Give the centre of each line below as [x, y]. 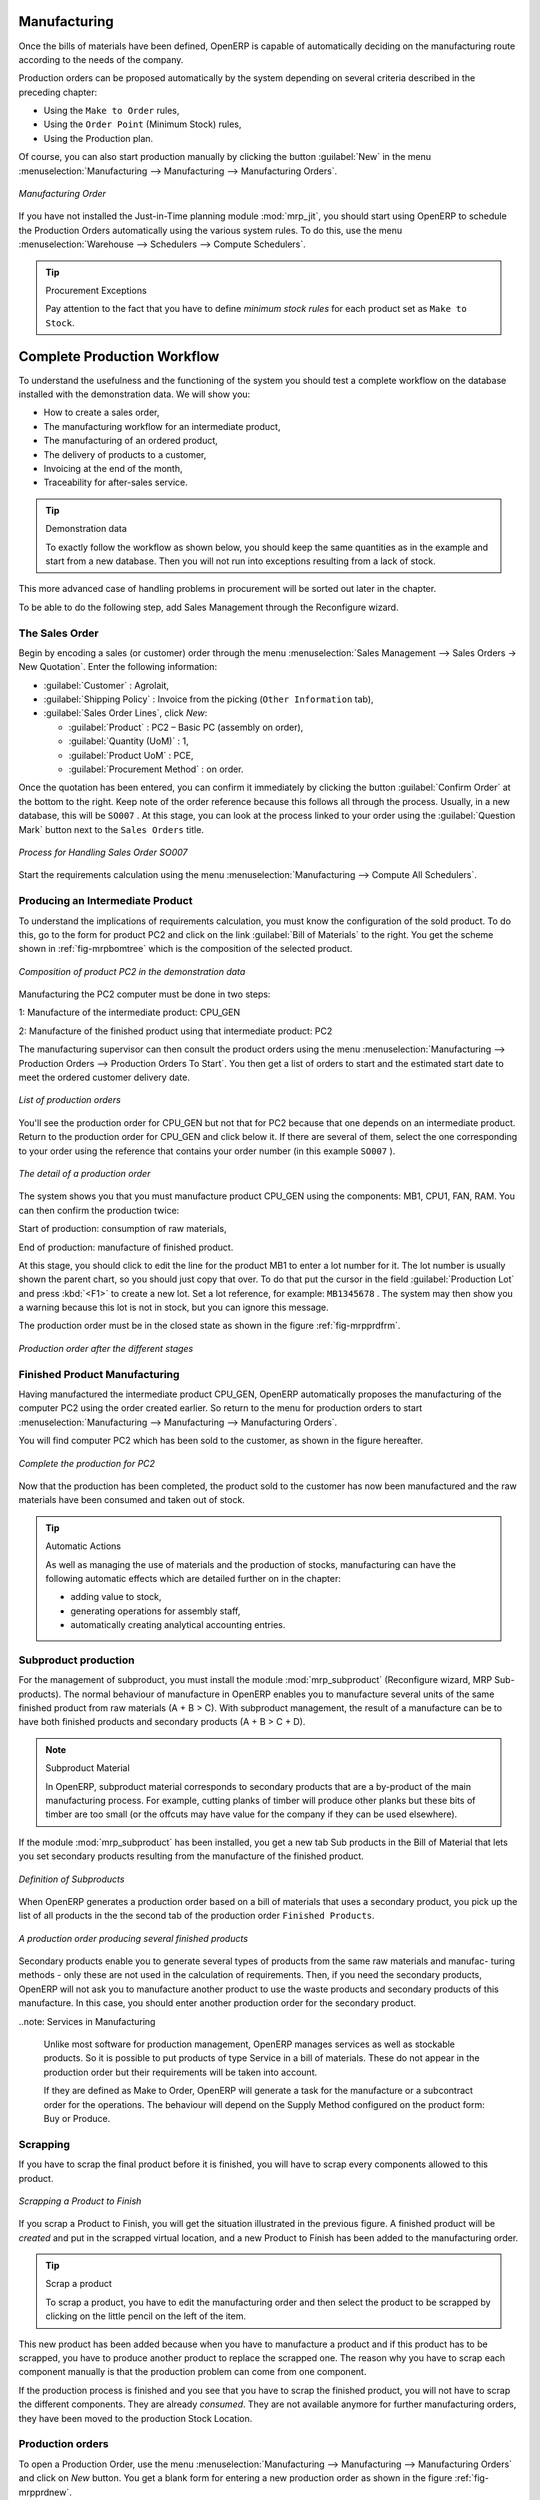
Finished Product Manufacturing [99, 1374]
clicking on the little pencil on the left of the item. [146, 2316]
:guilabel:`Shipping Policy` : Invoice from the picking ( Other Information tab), [208, 699]
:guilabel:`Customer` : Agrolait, [106, 685]
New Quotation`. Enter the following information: [118, 667]
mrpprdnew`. [45, 2492]
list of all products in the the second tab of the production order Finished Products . [196, 1916]
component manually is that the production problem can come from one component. [192, 2372]
